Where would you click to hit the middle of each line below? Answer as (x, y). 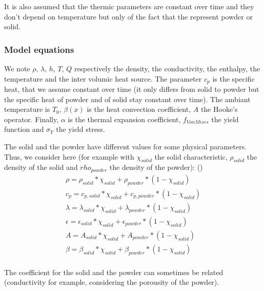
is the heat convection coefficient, (139, 109)
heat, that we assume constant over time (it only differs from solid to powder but (132, 89)
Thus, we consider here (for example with (69, 156)
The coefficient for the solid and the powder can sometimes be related (114, 272)
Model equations (39, 49)
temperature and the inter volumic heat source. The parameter (103, 78)
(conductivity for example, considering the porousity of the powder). (112, 282)
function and (24, 129)
